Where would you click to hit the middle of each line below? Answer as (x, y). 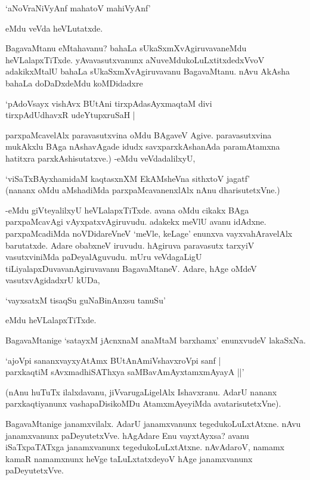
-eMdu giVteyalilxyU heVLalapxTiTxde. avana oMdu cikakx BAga (127, 210)
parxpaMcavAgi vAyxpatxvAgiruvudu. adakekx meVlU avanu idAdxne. (136, 222)
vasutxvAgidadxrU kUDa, (53, 280)
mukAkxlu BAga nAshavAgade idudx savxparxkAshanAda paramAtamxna (143, 146)
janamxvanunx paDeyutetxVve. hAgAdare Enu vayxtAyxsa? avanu (127, 435)
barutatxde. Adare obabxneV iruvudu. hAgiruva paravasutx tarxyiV (130, 245)
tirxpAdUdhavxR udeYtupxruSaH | (70, 115)
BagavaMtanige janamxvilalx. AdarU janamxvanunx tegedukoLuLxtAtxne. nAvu (153, 424)
